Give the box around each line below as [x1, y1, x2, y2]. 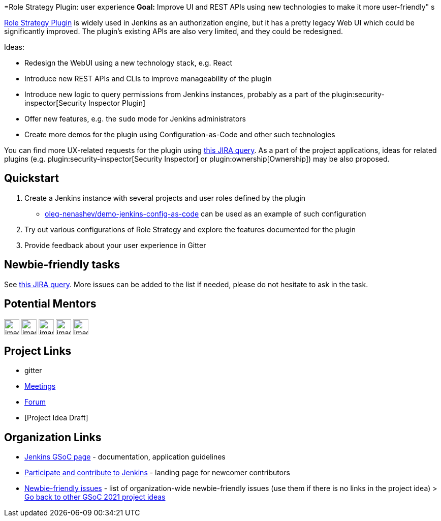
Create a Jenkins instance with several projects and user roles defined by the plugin [24, 193, 306, 202]
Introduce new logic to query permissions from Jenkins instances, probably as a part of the [24, 90, 330, 99]
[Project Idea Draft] [24, 413, 88, 422]
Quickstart [4, 172, 59, 185]
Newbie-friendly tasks [4, 258, 120, 271]
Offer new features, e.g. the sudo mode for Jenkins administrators [24, 114, 246, 123]
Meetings [24, 382, 56, 391]
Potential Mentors [4, 297, 97, 311]
